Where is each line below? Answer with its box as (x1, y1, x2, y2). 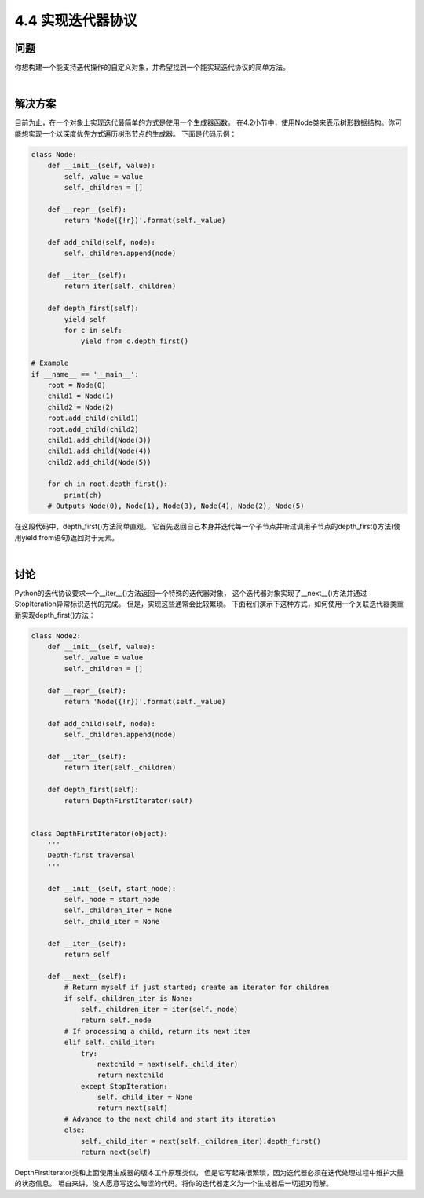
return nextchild (97, 1071, 164, 1079)
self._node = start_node (64, 895, 160, 904)
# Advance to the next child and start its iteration (64, 1115, 276, 1123)
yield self (64, 315, 106, 323)
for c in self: (64, 326, 123, 334)
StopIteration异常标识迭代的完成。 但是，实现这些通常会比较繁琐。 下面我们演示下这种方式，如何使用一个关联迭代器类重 (14, 599, 404, 608)
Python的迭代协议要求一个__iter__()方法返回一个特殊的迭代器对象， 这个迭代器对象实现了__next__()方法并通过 (14, 588, 367, 597)
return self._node (80, 1016, 152, 1025)
